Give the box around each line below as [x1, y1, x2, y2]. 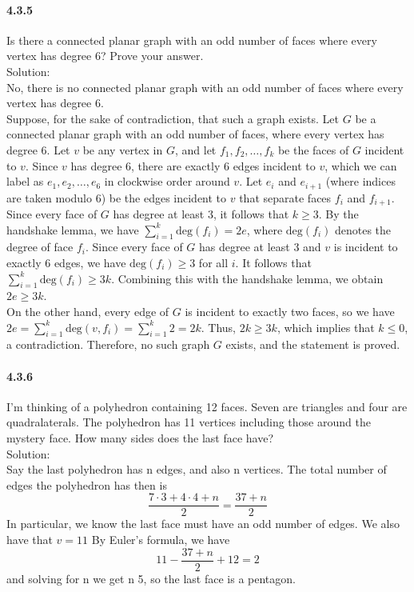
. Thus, [201, 318, 236, 335]
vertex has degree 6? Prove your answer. [6, 47, 204, 64]
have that [6, 531, 53, 548]
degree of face [6, 238, 74, 255]
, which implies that [277, 318, 375, 335]
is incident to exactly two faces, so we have [185, 303, 395, 320]
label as [6, 173, 44, 190]
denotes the [334, 221, 392, 238]
